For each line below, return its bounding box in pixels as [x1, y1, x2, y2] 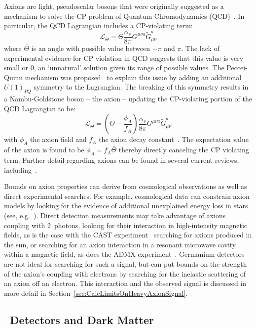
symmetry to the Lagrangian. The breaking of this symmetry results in [34, 82, 249, 92]
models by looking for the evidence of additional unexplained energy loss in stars [4, 200, 248, 211]
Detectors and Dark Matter [10, 312, 154, 327]
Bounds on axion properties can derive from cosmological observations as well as [4, 181, 247, 191]
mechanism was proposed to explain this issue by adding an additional [25, 72, 242, 82]
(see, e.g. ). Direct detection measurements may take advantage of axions [4, 210, 226, 221]
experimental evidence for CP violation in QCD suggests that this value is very [4, 52, 244, 63]
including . [4, 164, 37, 175]
